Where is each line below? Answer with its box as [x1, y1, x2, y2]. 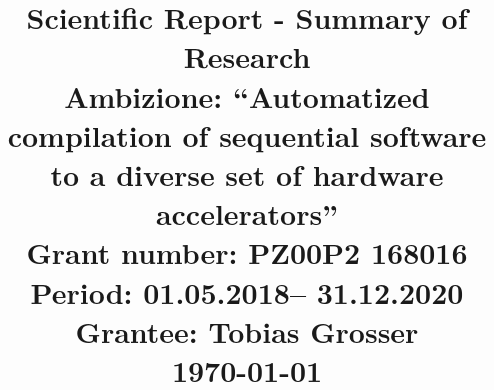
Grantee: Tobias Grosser [75, 310, 419, 351]
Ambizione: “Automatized [64, 75, 430, 116]
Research [183, 36, 311, 77]
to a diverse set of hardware [50, 153, 444, 194]
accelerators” [155, 193, 339, 234]
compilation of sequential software [7, 114, 487, 155]
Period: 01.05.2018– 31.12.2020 [30, 271, 464, 312]
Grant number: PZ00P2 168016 [26, 232, 468, 273]
